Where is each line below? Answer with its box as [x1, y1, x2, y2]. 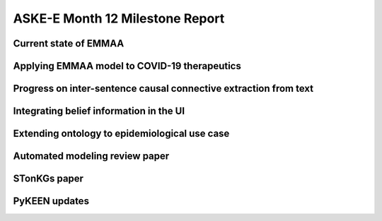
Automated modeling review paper [13, 150, 170, 162]
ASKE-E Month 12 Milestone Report [13, 11, 225, 26]
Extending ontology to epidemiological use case [13, 128, 230, 140]
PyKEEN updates [13, 195, 90, 208]
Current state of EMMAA [13, 37, 125, 49]
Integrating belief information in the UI [13, 105, 185, 117]
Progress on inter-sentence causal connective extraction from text [13, 83, 314, 95]
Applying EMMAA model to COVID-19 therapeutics [13, 60, 242, 72]
